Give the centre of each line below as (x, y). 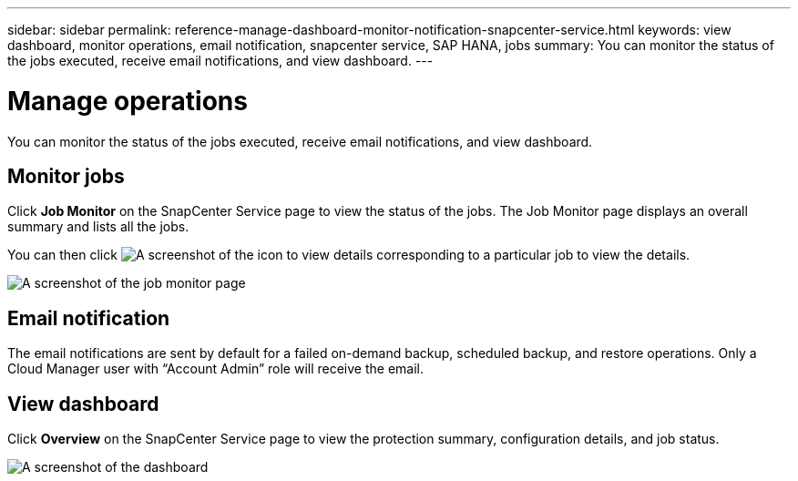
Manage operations (128, 101)
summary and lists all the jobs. (98, 227)
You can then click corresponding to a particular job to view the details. (349, 255)
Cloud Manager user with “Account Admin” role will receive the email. (215, 369)
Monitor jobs (66, 176)
